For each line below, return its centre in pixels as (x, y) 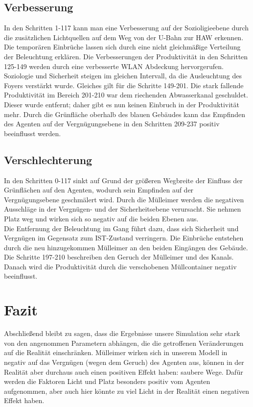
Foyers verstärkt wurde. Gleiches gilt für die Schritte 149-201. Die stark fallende (124, 85)
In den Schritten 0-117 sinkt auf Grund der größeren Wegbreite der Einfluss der (123, 180)
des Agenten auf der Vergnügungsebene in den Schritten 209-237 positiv (112, 124)
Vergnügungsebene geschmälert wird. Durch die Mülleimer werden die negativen (124, 199)
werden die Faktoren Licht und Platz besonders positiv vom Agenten (107, 381)
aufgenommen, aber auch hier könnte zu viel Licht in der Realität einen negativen (127, 391)
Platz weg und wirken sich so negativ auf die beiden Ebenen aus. (101, 218)
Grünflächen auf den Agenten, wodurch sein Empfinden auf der (99, 190)
